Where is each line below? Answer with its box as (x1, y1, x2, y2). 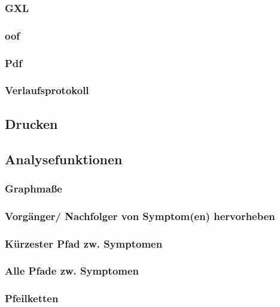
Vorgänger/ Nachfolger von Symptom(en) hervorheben (5, 208, 275, 223)
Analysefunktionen (5, 149, 123, 168)
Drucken (5, 114, 58, 133)
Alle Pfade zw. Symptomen (5, 263, 139, 278)
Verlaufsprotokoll (5, 83, 89, 98)
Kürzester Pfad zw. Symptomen (5, 236, 163, 251)
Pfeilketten (5, 291, 59, 306)
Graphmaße (5, 180, 62, 195)
